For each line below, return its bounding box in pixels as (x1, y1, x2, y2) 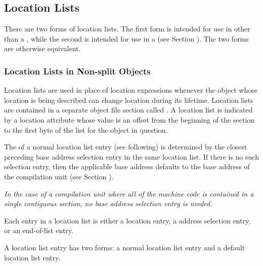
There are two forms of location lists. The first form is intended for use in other (4, 23, 250, 34)
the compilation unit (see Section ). (4, 171, 114, 181)
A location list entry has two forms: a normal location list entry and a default (4, 242, 245, 252)
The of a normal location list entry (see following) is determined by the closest (4, 141, 247, 152)
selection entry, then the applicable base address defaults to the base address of (4, 161, 250, 172)
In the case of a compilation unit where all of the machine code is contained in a (4, 188, 254, 199)
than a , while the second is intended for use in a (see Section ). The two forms (4, 33, 249, 44)
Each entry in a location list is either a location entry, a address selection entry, (4, 215, 251, 225)
